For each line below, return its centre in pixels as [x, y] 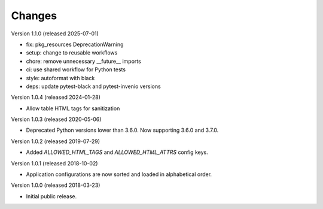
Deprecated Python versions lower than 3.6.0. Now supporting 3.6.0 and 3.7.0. [122, 130]
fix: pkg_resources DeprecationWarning [75, 44]
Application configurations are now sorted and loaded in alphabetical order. [119, 174]
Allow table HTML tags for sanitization [73, 108]
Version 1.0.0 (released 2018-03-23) [56, 185]
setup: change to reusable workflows [72, 53]
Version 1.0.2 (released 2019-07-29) [56, 141]
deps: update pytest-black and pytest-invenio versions [93, 86]
